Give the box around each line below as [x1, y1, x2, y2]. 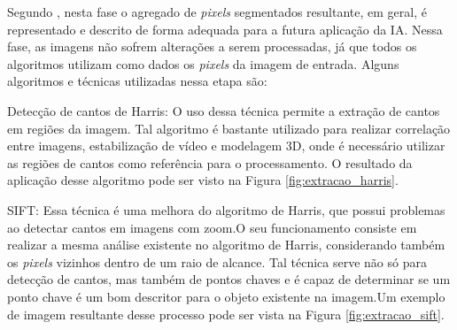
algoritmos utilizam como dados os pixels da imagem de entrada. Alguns [7, 54, 399, 73]
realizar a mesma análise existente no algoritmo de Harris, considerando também [7, 235, 445, 254]
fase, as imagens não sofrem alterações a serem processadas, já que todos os [7, 37, 417, 56]
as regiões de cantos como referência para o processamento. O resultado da [7, 153, 413, 172]
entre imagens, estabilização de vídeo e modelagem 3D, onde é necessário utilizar [7, 136, 445, 155]
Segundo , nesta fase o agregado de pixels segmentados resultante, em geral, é [7, 3, 427, 20]
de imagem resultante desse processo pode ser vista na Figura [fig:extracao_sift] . [7, 304, 445, 323]
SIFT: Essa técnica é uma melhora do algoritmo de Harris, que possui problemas [7, 200, 445, 219]
